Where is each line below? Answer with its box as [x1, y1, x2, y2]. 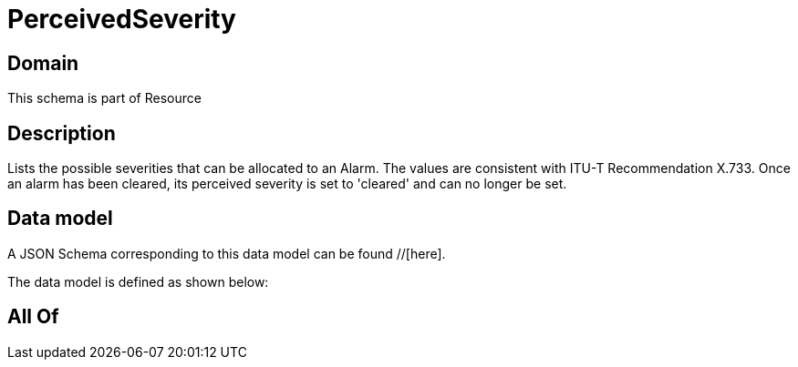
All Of [7, 305, 59, 329]
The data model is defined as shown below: [7, 273, 269, 290]
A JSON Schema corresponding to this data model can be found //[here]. [7, 245, 446, 261]
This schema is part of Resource [7, 90, 202, 107]
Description [7, 121, 116, 145]
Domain [7, 51, 79, 75]
